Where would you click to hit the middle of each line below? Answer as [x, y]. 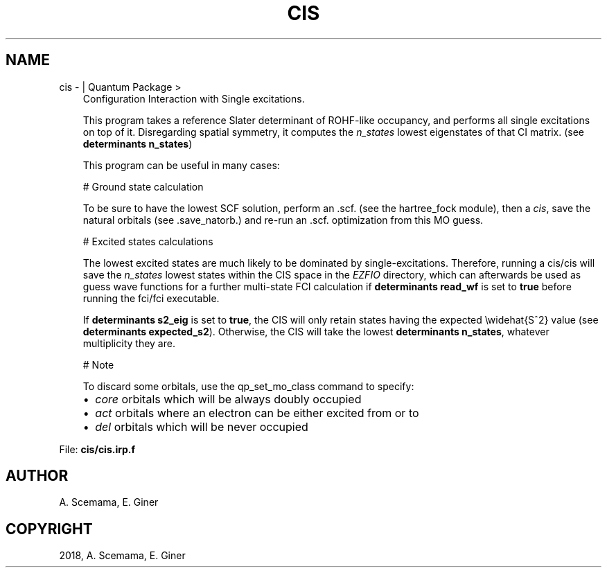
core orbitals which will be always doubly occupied [228, 399]
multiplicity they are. [129, 343]
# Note [98, 364]
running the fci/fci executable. [151, 298]
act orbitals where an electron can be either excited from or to [257, 413]
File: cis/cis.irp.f [97, 449]
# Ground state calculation [143, 186]
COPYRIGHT [49, 529]
